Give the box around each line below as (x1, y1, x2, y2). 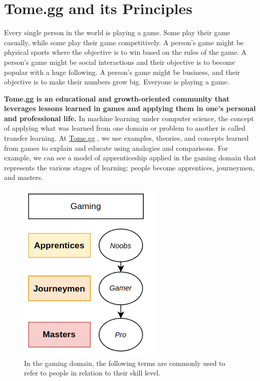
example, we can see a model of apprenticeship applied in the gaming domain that (4, 152, 256, 163)
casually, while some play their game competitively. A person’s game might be (4, 37, 244, 47)
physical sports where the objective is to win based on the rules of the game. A (4, 47, 246, 57)
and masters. (4, 172, 43, 182)
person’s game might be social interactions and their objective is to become (4, 56, 235, 67)
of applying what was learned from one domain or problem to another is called (4, 123, 245, 133)
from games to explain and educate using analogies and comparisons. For (4, 142, 228, 153)
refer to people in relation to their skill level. (24, 367, 161, 378)
